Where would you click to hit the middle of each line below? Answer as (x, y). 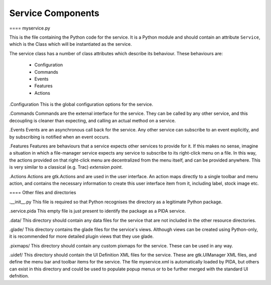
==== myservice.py (30, 28)
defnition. (19, 276)
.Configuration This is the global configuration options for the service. (81, 104)
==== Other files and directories (43, 193)
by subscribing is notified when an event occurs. (59, 137)
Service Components (54, 13)
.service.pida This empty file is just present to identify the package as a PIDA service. (98, 211)
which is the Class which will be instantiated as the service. (71, 44)
